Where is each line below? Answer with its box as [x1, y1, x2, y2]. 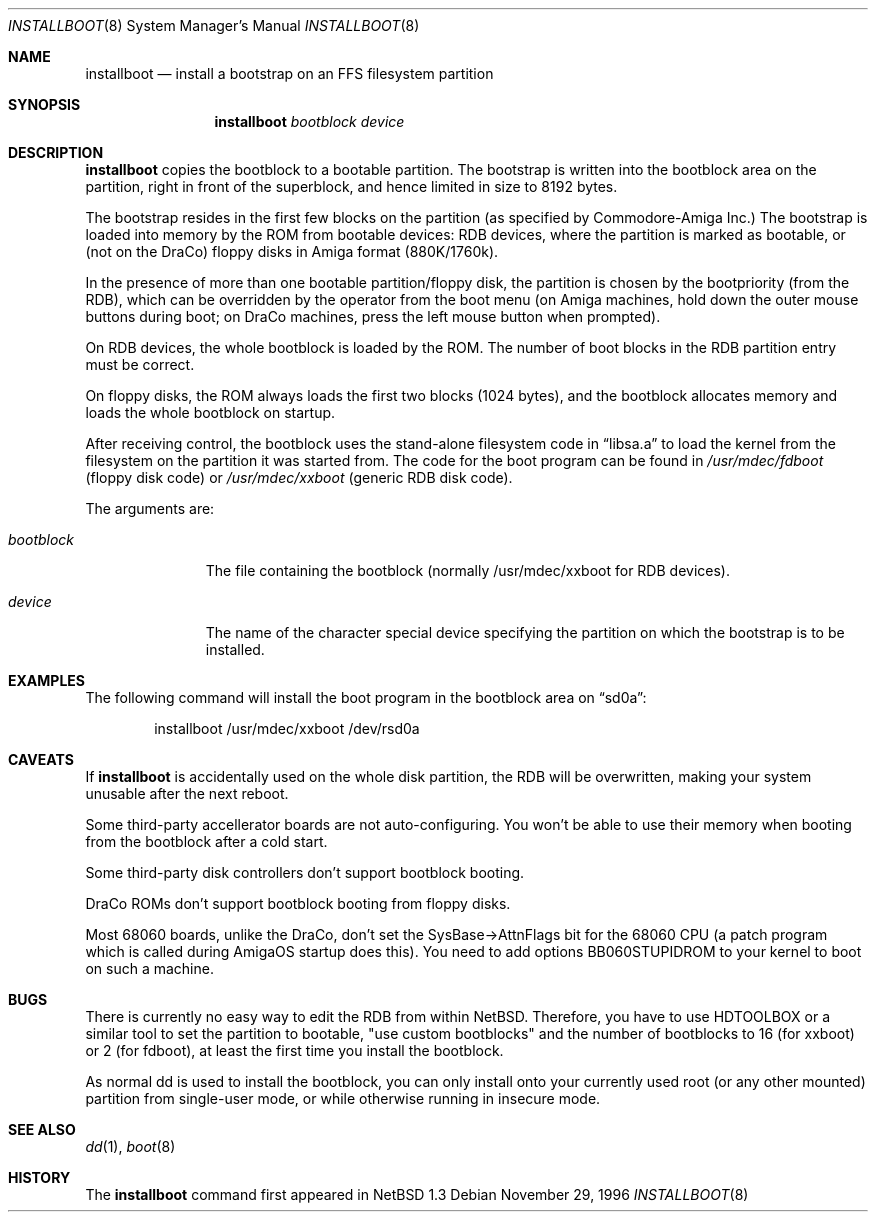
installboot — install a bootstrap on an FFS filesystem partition [85, 65, 494, 82]
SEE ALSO [8, 1121, 76, 1138]
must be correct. [85, 356, 195, 373]
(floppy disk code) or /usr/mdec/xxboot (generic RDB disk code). [85, 469, 513, 486]
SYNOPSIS [8, 96, 81, 113]
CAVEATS [8, 751, 74, 768]
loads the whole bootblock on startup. [85, 404, 336, 421]
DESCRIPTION [8, 144, 104, 161]
